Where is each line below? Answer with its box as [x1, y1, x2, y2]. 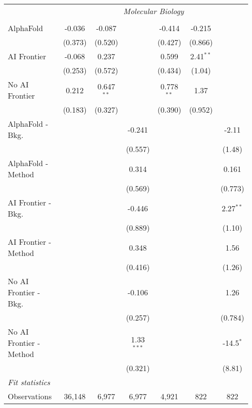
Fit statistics [8, 376, 50, 388]
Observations [8, 391, 52, 402]
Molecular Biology [123, 5, 184, 17]
